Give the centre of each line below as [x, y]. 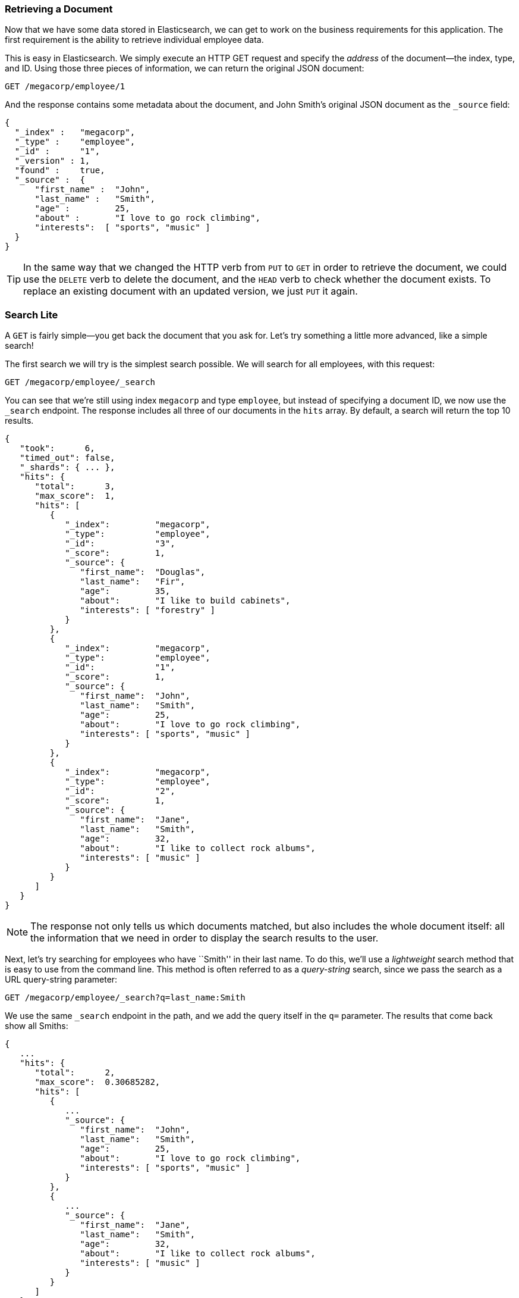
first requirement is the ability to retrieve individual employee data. [134, 40]
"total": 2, [75, 1073]
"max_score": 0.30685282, [97, 1082]
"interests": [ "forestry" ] [148, 610]
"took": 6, [57, 448]
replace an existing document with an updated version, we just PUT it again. [191, 291]
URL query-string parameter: [61, 980]
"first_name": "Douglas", [143, 572]
